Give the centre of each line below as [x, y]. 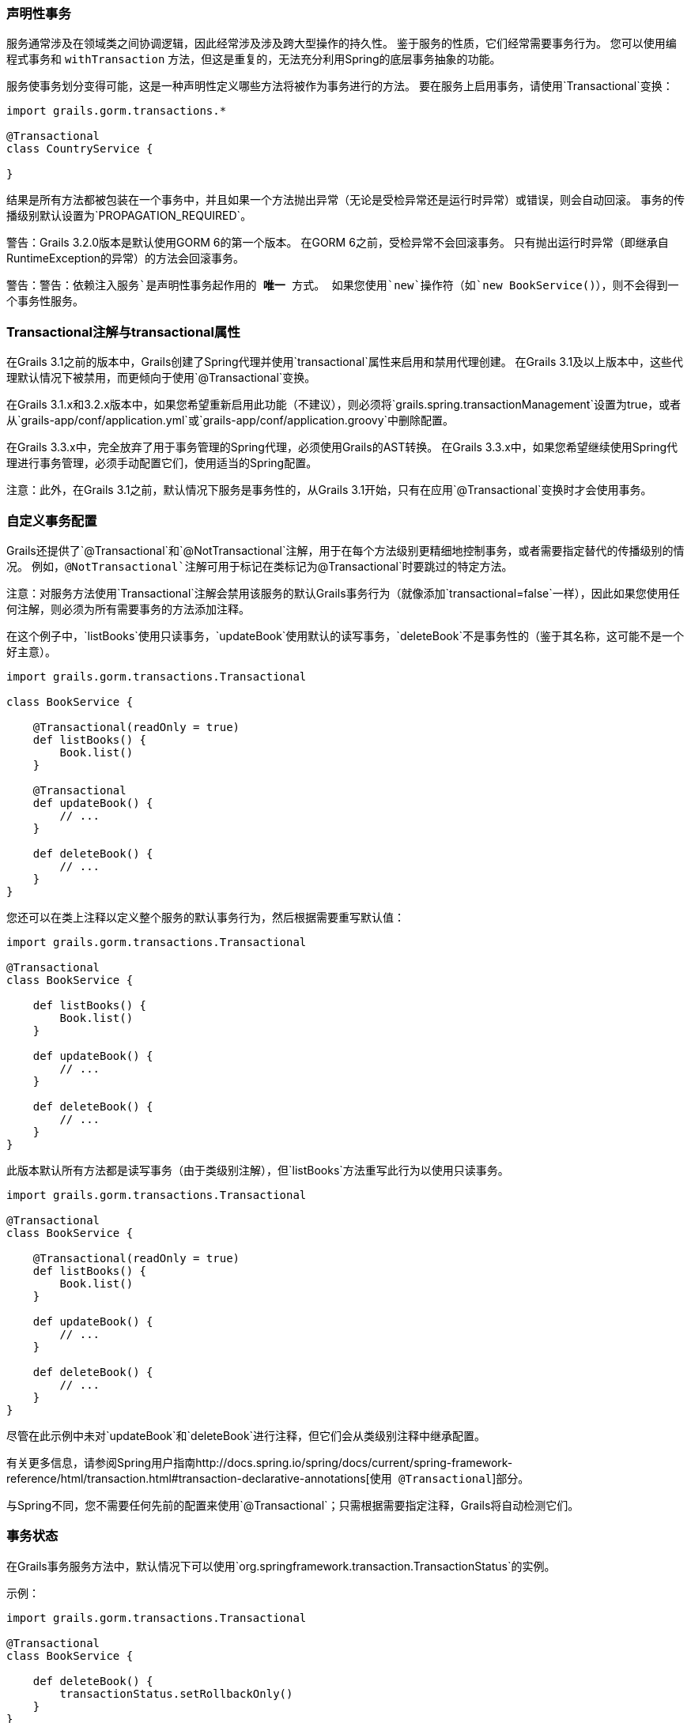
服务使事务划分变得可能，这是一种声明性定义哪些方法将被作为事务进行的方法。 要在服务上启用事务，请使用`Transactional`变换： [340, 86]
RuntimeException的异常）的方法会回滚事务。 [126, 258]
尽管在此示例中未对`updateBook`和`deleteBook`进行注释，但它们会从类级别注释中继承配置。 [246, 1435]
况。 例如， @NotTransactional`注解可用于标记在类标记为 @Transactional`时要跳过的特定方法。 [260, 566]
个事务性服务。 [45, 301]
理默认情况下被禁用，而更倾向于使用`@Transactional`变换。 [161, 378]
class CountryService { [80, 149]
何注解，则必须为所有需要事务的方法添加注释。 [128, 609]
